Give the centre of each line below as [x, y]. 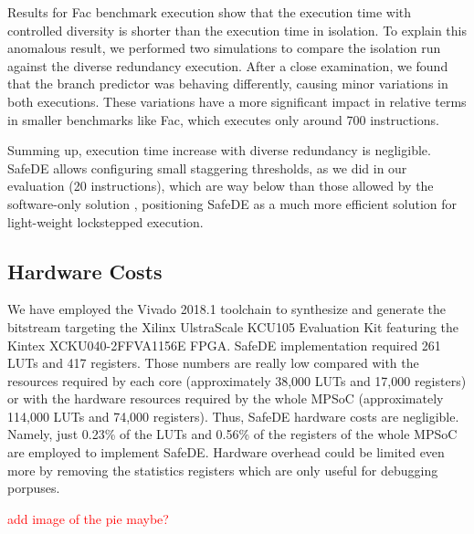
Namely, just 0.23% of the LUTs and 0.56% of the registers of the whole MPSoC [232, 434]
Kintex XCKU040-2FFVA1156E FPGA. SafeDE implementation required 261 [224, 345]
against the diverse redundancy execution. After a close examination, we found [228, 65]
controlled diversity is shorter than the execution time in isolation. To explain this [237, 30]
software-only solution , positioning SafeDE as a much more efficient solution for [232, 203]
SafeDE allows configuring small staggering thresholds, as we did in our [207, 168]
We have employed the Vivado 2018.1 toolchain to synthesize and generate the [227, 309]
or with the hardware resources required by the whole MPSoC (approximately [226, 398]
